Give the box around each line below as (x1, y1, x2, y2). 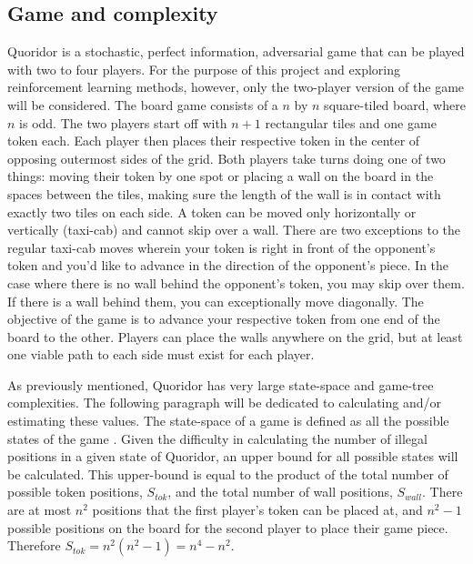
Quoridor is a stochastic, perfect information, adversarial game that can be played (7, 42, 465, 61)
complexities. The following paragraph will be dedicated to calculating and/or (7, 393, 442, 412)
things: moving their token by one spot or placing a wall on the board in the (7, 166, 434, 186)
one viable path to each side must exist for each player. (7, 345, 315, 364)
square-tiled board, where (324, 95, 466, 114)
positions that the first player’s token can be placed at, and (92, 500, 423, 519)
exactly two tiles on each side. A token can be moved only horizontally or (7, 202, 417, 221)
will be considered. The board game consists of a (7, 95, 278, 114)
